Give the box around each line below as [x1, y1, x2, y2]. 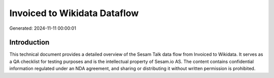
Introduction [9, 38, 50, 47]
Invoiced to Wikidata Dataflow [9, 8, 139, 19]
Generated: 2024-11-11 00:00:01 [9, 25, 76, 31]
